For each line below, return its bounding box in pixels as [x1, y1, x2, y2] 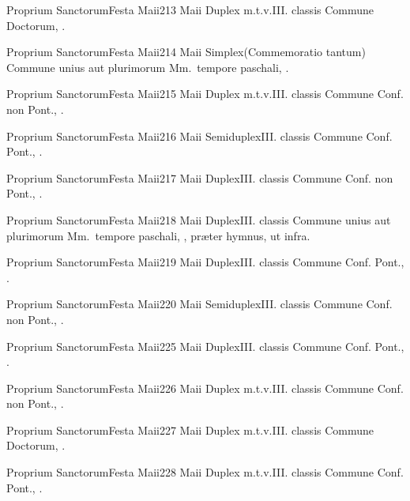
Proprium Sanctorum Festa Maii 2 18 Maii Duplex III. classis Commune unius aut [6, 211, 391, 228]
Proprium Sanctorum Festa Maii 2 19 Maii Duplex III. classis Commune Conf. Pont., [6, 254, 404, 270]
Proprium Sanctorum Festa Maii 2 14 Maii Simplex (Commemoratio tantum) [6, 43, 366, 60]
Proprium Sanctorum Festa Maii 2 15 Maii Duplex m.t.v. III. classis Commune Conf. [6, 85, 404, 102]
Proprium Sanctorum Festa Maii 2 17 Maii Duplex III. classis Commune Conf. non [6, 169, 393, 186]
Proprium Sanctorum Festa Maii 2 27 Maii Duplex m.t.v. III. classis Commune [6, 421, 374, 438]
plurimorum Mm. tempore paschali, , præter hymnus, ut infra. [6, 227, 310, 243]
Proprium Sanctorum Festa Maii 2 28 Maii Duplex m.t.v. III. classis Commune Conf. [6, 464, 404, 480]
